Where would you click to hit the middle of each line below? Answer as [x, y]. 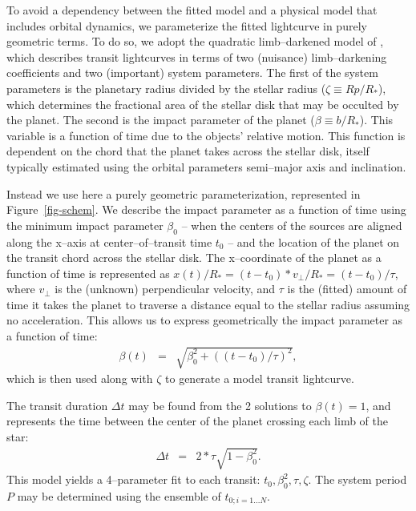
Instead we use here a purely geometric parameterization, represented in [184, 193]
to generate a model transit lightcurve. [260, 378]
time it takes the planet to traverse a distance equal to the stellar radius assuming [208, 304]
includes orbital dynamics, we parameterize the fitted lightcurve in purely [187, 25]
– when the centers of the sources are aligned [292, 225]
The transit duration [57, 405]
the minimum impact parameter [85, 225]
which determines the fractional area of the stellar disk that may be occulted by [203, 104]
